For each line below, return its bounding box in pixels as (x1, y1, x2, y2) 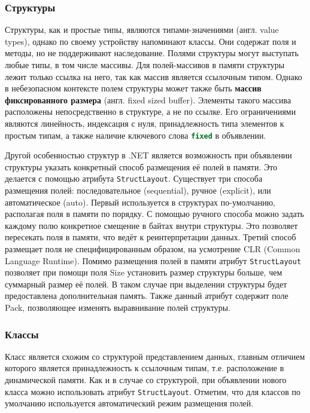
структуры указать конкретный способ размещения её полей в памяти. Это (5, 160, 278, 173)
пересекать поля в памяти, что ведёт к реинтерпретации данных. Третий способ (5, 231, 296, 243)
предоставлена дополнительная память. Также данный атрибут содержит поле (5, 289, 288, 302)
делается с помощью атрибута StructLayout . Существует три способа (5, 172, 263, 185)
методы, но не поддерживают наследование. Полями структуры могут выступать (5, 47, 299, 59)
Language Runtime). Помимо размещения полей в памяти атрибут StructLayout (5, 254, 302, 267)
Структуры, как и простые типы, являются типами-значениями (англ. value (5, 23, 279, 36)
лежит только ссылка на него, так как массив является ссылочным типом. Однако (5, 70, 302, 82)
